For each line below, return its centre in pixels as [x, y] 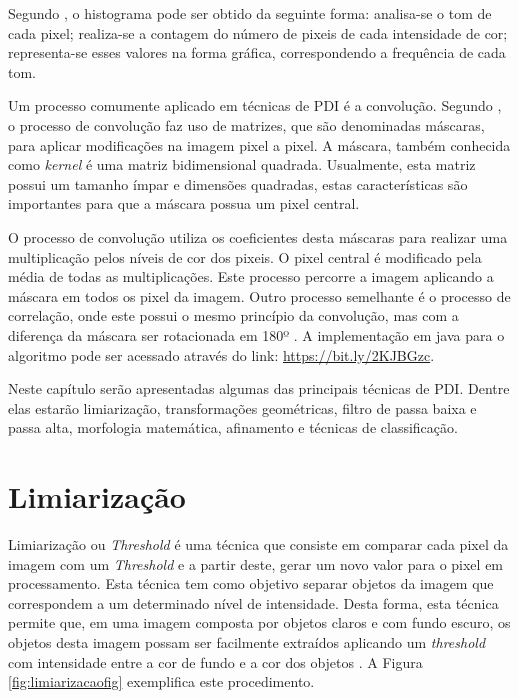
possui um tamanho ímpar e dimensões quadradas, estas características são [238, 183]
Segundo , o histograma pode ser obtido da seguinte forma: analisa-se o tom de [250, 13]
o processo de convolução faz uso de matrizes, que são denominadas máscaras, [246, 124]
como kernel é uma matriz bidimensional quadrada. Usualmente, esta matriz [242, 164]
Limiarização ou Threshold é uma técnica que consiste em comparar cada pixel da [258, 544]
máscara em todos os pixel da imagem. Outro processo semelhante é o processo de [259, 295]
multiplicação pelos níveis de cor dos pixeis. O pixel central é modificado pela [245, 256]
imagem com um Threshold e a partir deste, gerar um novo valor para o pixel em [256, 563]
